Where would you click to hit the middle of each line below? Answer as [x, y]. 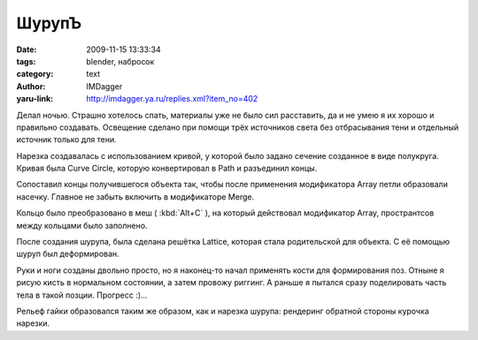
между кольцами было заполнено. [82, 225]
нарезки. [33, 323]
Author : [31, 86]
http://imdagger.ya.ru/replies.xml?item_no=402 [172, 99]
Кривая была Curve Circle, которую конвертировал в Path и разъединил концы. [167, 169]
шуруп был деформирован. [68, 254]
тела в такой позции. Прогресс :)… [82, 295]
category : [35, 74]
